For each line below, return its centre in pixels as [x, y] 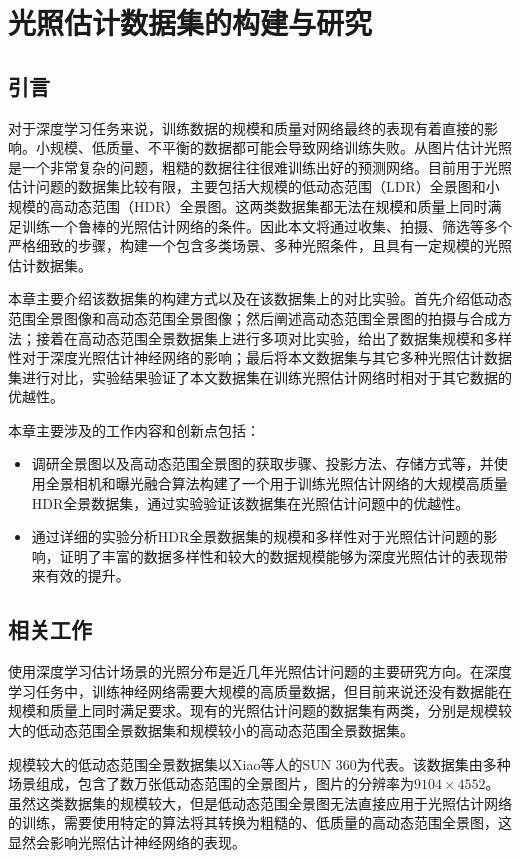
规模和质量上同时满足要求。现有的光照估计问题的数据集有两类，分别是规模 [253, 710]
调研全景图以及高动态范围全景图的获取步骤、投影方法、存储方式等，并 [262, 463]
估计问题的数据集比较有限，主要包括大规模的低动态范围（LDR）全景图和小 [254, 186]
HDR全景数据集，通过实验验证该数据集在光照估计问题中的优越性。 [250, 502]
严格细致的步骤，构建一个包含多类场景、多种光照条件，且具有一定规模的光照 [260, 245]
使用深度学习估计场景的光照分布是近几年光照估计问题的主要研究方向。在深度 [260, 671]
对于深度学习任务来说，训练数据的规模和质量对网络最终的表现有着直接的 [246, 127]
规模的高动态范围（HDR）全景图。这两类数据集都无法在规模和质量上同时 [248, 205]
